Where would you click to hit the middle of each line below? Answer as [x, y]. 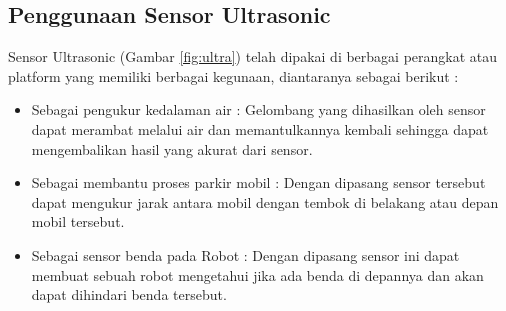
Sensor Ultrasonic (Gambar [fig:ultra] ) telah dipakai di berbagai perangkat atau [253, 56]
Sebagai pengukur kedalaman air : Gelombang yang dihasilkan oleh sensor [258, 109]
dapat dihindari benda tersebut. [129, 294]
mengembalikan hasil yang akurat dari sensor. [172, 148]
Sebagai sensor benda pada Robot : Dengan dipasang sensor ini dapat [245, 254]
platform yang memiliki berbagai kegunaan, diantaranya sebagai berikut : [233, 75]
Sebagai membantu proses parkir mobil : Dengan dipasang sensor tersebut [258, 182]
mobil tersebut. [78, 221]
